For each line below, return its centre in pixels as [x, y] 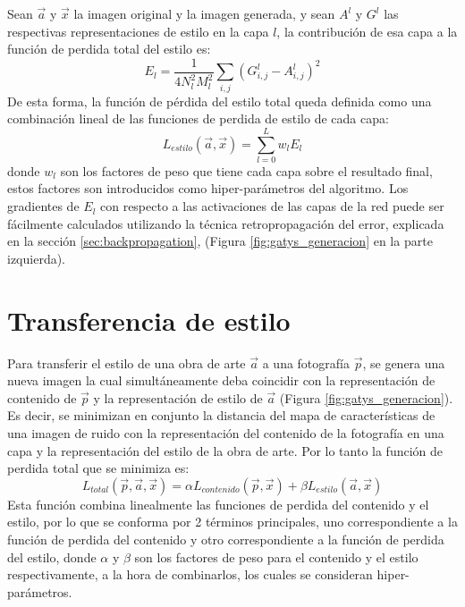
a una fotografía [306, 363]
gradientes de [43, 206]
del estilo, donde [52, 556]
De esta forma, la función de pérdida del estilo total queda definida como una [220, 101]
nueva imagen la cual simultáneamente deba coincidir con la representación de [221, 380]
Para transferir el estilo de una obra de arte [127, 363]
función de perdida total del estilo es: [109, 49]
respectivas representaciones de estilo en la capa [138, 31]
